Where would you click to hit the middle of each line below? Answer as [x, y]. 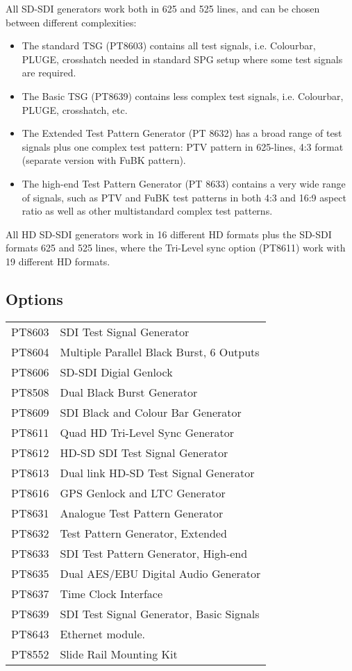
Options [34, 298]
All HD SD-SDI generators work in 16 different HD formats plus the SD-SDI [169, 234]
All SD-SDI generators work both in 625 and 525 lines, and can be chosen [163, 8]
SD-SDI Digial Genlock [116, 372]
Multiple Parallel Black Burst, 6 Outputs [160, 351]
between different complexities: [71, 22]
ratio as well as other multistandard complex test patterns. [147, 211]
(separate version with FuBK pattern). [104, 160]
